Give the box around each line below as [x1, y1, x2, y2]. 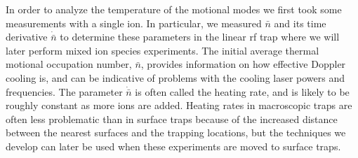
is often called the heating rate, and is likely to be [135, 84, 350, 99]
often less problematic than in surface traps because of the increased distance [6, 111, 338, 126]
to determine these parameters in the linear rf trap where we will [60, 29, 340, 44]
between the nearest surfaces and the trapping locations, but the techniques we [6, 125, 346, 140]
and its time [274, 15, 326, 30]
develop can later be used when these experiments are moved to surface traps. [6, 138, 341, 153]
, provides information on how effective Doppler [140, 57, 346, 71]
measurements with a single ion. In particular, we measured [6, 15, 262, 30]
